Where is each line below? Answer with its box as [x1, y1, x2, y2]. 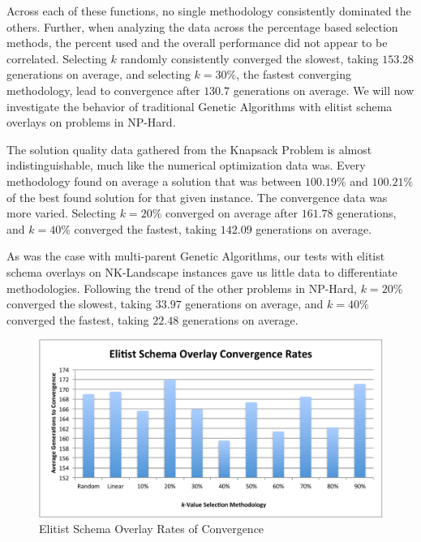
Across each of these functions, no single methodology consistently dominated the [6, 2, 411, 19]
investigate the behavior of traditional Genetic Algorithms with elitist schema [6, 97, 393, 114]
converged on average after [165, 204, 299, 222]
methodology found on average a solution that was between [6, 172, 302, 189]
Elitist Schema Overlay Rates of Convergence [39, 520, 264, 537]
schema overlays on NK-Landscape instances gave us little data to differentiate [6, 263, 397, 280]
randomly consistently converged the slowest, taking [120, 49, 379, 67]
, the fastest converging [236, 66, 351, 83]
